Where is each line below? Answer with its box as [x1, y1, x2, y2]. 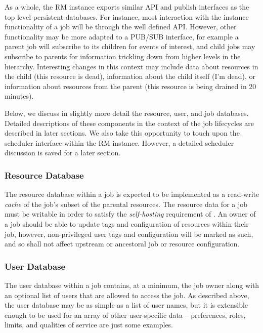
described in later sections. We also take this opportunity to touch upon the [5, 128, 240, 138]
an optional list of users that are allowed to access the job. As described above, [5, 289, 249, 300]
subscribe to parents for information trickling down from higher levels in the [5, 51, 241, 61]
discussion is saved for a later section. [5, 147, 121, 158]
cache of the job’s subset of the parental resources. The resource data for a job [5, 198, 248, 209]
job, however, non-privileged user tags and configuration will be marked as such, [5, 228, 253, 239]
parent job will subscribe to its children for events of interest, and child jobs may [5, 41, 255, 52]
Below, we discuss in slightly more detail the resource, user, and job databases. [5, 107, 249, 118]
